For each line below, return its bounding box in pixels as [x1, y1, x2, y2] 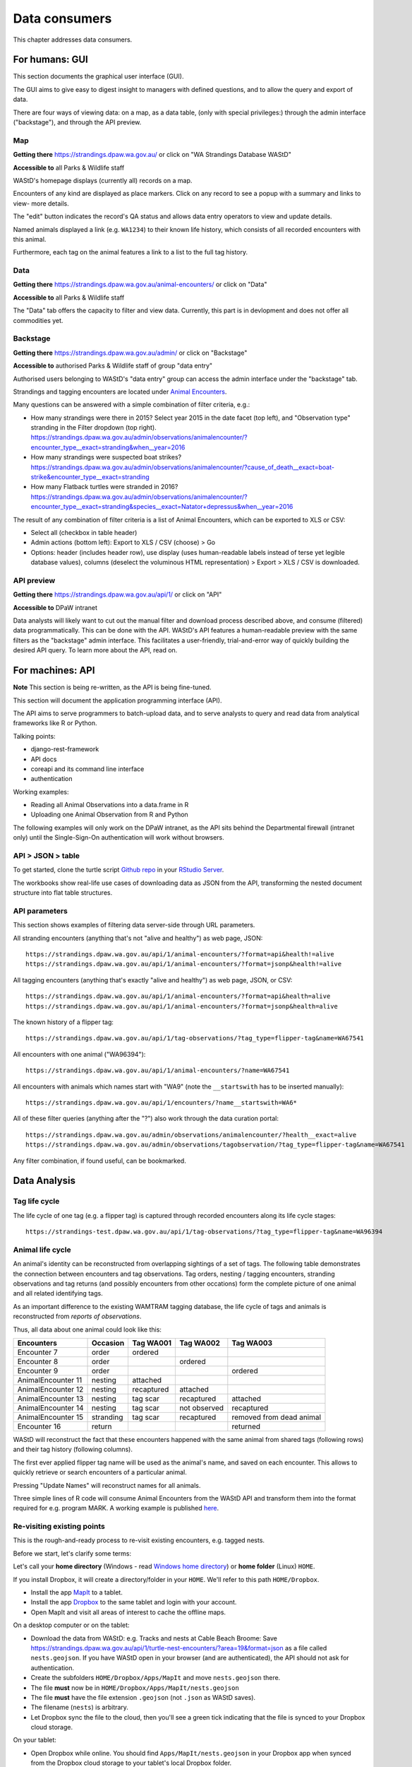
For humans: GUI [13, 54, 88, 66]
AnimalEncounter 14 [17, 1403, 84, 1413]
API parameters [13, 905, 68, 915]
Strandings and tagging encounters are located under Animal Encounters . [13, 387, 227, 396]
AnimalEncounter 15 [17, 1412, 84, 1422]
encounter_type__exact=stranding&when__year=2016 [30, 442, 186, 452]
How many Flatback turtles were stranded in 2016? [30, 483, 178, 491]
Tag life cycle [13, 1197, 60, 1207]
